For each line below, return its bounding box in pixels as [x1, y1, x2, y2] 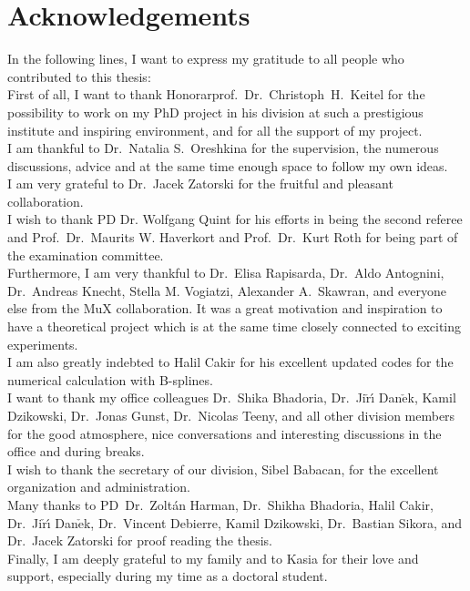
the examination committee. [7, 245, 164, 264]
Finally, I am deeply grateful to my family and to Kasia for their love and [7, 548, 419, 567]
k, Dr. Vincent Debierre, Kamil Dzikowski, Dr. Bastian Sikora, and [83, 513, 463, 532]
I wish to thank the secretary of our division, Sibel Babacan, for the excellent [7, 459, 439, 478]
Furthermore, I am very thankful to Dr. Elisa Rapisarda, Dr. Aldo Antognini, [7, 263, 444, 282]
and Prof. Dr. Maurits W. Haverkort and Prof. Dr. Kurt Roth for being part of [7, 228, 458, 247]
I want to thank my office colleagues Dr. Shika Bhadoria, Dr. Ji [7, 388, 366, 407]
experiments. [7, 334, 78, 353]
